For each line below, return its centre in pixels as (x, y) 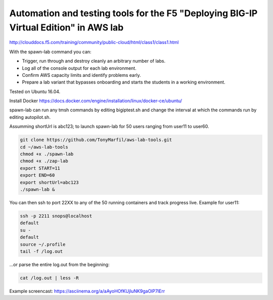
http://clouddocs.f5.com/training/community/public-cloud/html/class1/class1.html (94, 42)
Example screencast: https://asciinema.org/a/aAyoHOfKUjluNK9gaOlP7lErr (87, 291)
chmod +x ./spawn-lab (47, 154)
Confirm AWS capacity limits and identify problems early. (81, 75)
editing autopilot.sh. (30, 117)
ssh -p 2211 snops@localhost (56, 216)
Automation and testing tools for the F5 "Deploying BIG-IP (133, 13)
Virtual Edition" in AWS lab (66, 27)
